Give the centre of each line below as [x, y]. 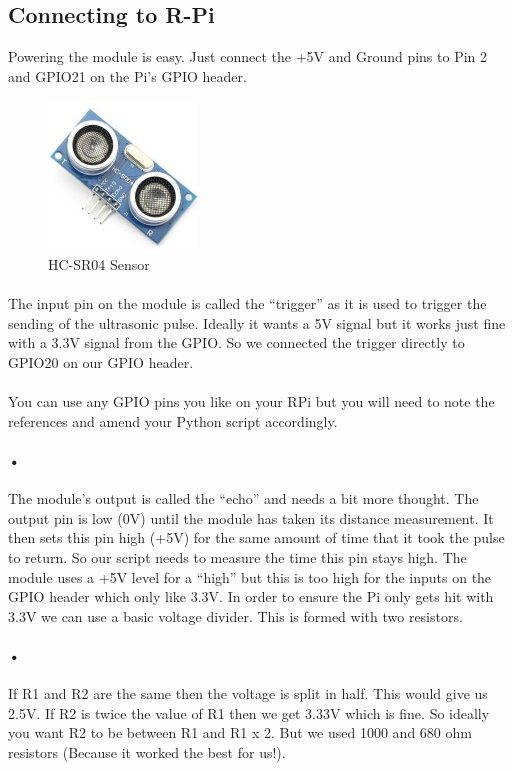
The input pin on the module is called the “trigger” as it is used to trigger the [247, 303]
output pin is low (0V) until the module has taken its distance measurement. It [251, 517]
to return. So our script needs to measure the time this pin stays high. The [237, 556]
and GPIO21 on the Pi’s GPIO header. [127, 75]
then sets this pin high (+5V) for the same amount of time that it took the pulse [256, 537]
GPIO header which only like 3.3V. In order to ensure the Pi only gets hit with [251, 596]
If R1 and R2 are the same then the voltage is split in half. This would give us [248, 693]
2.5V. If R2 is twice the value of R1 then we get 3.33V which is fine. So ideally [249, 712]
